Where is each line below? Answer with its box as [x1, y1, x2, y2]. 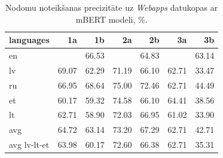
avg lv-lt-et [9, 138, 50, 151]
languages [9, 34, 50, 46]
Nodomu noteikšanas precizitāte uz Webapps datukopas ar [5, 1, 218, 13]
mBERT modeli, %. [75, 13, 148, 25]
